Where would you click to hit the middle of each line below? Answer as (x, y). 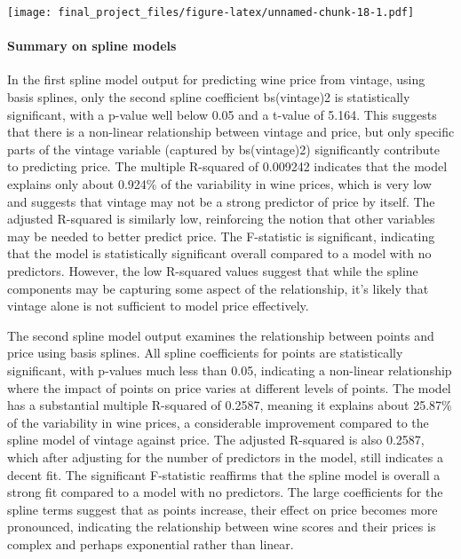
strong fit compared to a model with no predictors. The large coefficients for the (225, 492)
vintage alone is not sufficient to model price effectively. (158, 306)
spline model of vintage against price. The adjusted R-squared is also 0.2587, (216, 440)
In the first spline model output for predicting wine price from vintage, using (216, 79)
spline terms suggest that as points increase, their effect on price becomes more (223, 509)
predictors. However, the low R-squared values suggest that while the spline (213, 270)
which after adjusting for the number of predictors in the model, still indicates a (225, 457)
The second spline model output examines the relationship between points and (221, 335)
